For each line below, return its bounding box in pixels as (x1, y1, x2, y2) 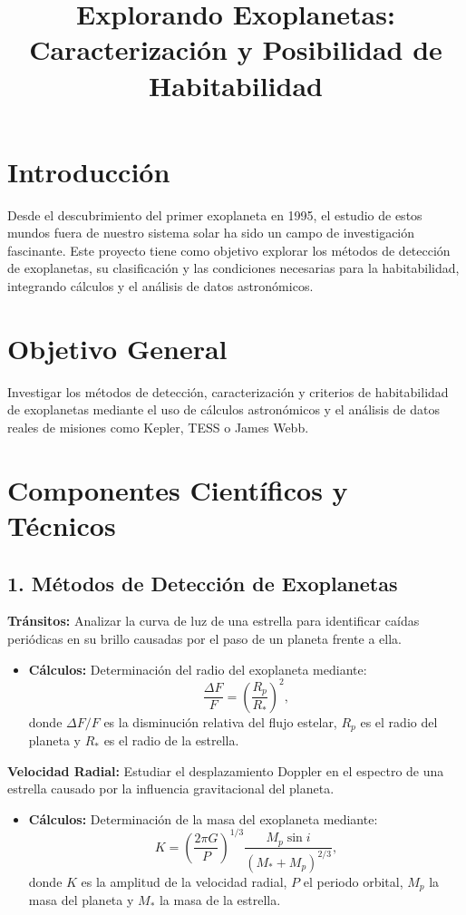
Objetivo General (7, 329, 228, 366)
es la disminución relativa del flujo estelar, (103, 712, 337, 731)
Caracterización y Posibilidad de (29, 31, 442, 68)
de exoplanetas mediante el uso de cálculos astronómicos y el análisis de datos (7, 400, 440, 419)
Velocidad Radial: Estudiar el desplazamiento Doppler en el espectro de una (7, 761, 444, 780)
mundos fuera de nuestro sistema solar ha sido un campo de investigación (7, 223, 415, 242)
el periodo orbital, (303, 871, 403, 891)
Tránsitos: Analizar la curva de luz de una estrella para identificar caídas (7, 611, 420, 630)
